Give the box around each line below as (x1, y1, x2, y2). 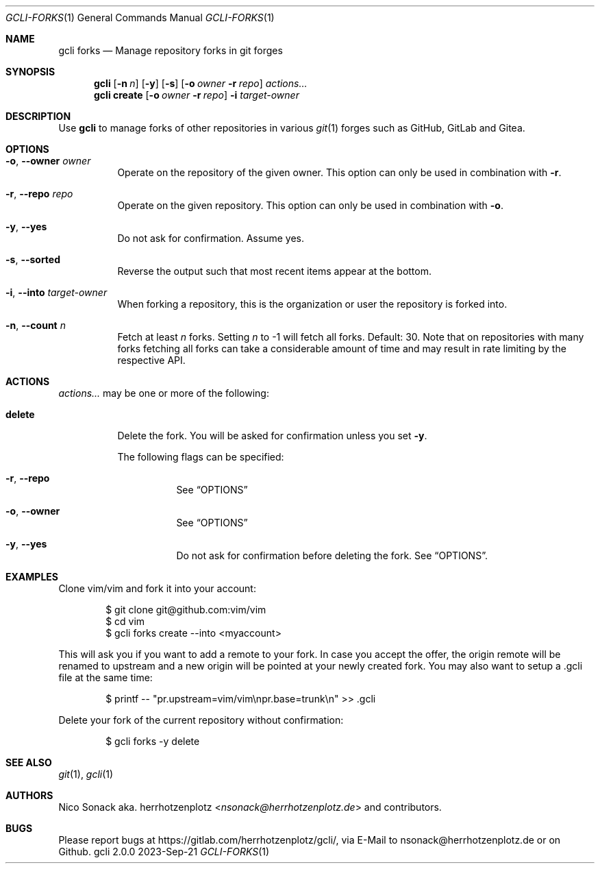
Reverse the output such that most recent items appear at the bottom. (117, 265, 432, 277)
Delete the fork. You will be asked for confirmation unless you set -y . (117, 430, 427, 441)
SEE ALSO (5, 757, 52, 768)
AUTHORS (5, 790, 53, 801)
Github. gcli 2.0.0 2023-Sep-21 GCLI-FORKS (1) (58, 846, 270, 857)
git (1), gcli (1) (58, 768, 114, 780)
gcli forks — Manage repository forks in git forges (58, 45, 283, 56)
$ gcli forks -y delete (105, 735, 200, 747)
